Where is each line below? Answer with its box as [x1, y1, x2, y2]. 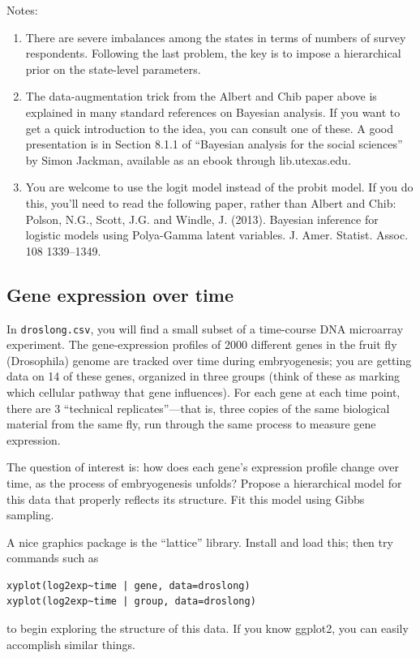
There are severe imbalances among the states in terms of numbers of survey [25, 28, 406, 45]
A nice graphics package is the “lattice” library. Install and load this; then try [6, 533, 393, 550]
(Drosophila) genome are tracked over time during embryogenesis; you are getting [6, 351, 412, 368]
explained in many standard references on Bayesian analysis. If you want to [25, 103, 401, 120]
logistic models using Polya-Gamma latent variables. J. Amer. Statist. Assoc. [25, 226, 409, 243]
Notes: [6, 2, 38, 18]
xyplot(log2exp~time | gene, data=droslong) [6, 579, 251, 591]
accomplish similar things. [6, 635, 135, 652]
